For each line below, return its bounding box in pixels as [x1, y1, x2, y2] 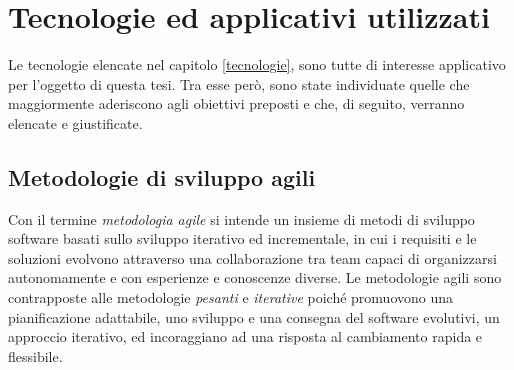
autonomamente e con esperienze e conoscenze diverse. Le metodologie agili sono [8, 267, 502, 288]
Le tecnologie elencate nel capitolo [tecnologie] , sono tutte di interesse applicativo [8, 54, 506, 75]
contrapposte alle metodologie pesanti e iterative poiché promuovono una [8, 287, 454, 308]
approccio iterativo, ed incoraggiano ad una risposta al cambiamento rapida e [8, 326, 483, 347]
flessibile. [8, 345, 63, 366]
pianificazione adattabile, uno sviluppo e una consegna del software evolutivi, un [8, 306, 500, 327]
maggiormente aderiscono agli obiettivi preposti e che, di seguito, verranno [8, 93, 465, 114]
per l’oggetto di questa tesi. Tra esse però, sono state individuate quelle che [8, 73, 470, 94]
